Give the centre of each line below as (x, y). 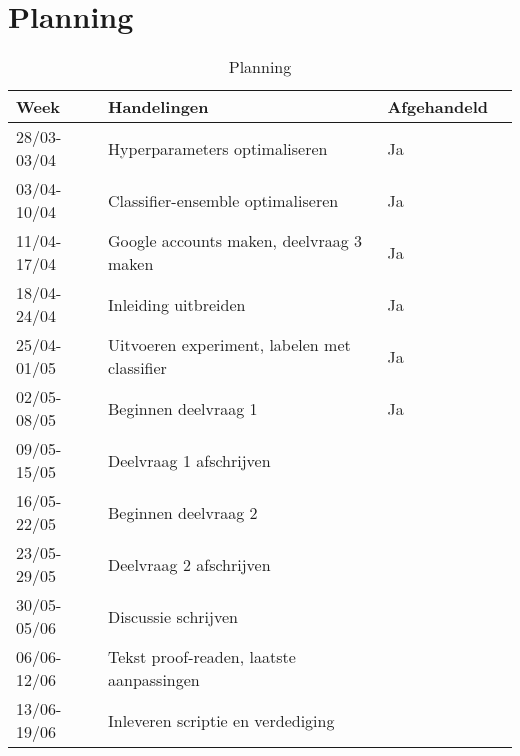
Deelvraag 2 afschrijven (189, 564)
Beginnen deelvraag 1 (182, 408)
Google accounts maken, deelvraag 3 (234, 241)
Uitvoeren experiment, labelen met (229, 345)
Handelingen (158, 107)
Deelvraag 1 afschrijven (189, 460)
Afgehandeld (437, 107)
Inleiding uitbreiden (176, 304)
